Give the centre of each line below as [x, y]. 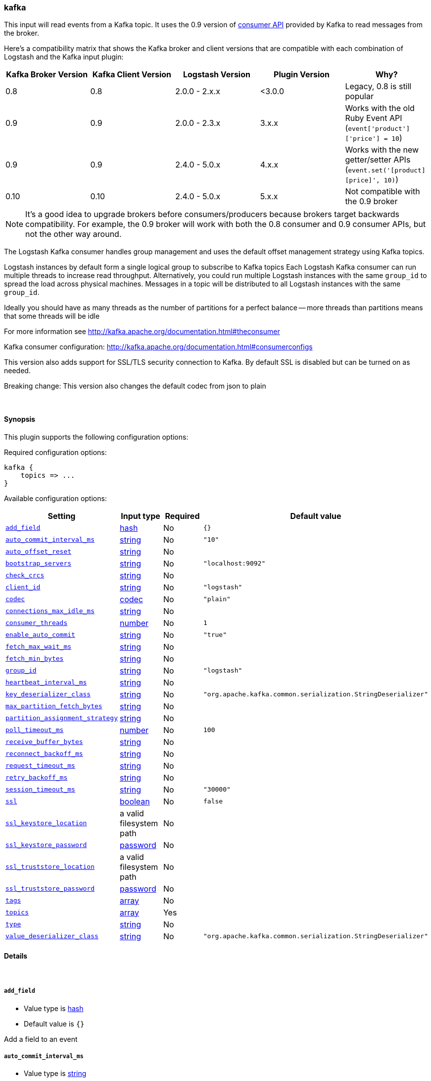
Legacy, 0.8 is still [378, 86]
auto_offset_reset [39, 552]
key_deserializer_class [48, 694]
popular [359, 96]
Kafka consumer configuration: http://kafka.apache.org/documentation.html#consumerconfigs [158, 347]
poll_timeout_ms [35, 730]
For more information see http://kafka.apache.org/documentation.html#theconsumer [142, 332]
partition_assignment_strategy [62, 718]
